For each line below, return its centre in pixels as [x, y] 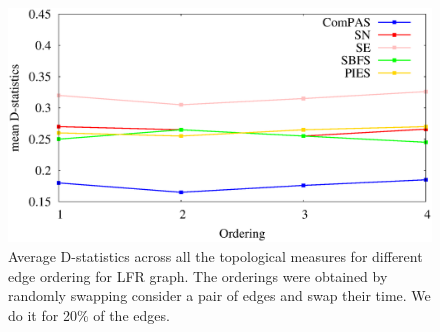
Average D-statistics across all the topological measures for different [215, 255]
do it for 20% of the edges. [89, 314]
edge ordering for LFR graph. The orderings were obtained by [198, 275]
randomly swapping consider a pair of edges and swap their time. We [219, 295]
